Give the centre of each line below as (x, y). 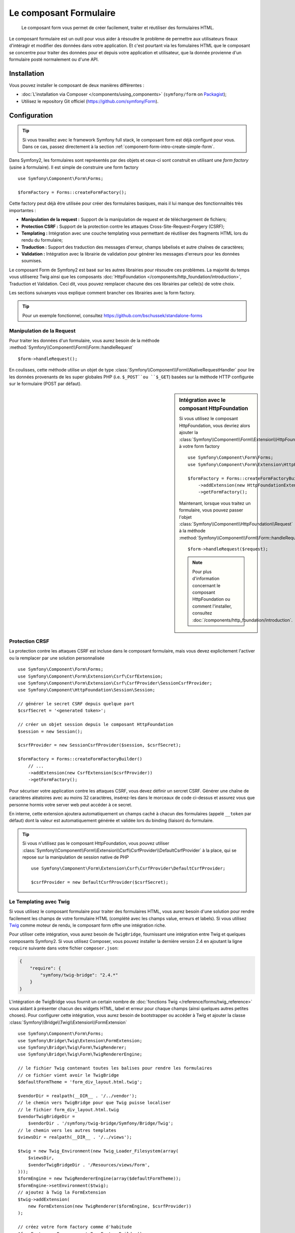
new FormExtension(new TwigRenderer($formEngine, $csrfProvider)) (110, 1206)
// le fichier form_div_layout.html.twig (68, 1109)
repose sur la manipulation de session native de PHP (75, 857)
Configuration (31, 115)
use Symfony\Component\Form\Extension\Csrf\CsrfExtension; (90, 676)
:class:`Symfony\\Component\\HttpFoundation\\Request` (236, 524)
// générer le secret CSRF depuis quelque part (76, 704)
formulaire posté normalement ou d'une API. (54, 60)
